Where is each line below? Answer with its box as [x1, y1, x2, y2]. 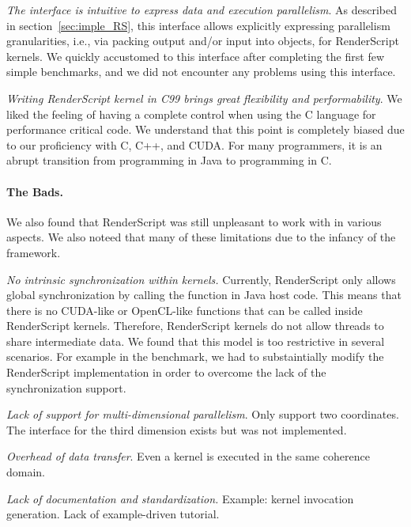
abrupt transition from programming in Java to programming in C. [6, 152, 332, 169]
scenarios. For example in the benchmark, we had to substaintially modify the [6, 348, 384, 365]
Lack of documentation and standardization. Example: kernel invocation [6, 490, 354, 506]
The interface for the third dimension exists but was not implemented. [6, 421, 347, 438]
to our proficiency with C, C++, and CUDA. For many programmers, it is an [6, 136, 383, 153]
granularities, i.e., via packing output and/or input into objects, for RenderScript [6, 32, 399, 49]
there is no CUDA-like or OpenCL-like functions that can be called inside [6, 301, 363, 318]
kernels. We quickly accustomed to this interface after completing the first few [6, 47, 384, 64]
